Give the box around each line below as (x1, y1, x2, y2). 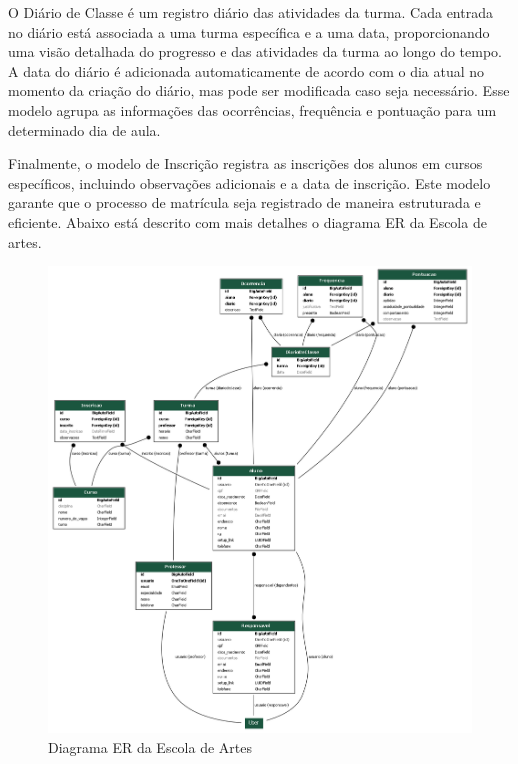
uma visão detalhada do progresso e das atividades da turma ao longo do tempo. (8, 41, 503, 62)
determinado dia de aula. (8, 119, 161, 140)
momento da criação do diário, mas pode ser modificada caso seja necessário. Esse (8, 80, 510, 101)
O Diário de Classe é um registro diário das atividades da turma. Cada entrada (8, 2, 493, 22)
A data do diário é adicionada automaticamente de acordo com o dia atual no (8, 60, 485, 81)
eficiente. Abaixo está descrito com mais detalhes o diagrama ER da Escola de (8, 211, 487, 232)
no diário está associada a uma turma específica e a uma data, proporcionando (8, 21, 490, 42)
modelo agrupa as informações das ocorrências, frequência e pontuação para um (8, 99, 497, 120)
